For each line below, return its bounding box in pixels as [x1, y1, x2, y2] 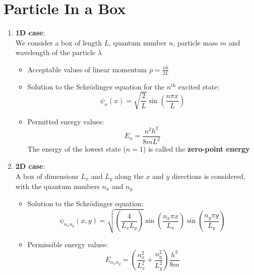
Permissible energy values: [27, 239, 108, 249]
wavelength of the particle [15, 47, 96, 58]
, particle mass [173, 37, 218, 48]
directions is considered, [172, 170, 245, 181]
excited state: [178, 81, 220, 91]
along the [115, 170, 144, 181]
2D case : [15, 160, 45, 171]
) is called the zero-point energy [143, 144, 250, 154]
